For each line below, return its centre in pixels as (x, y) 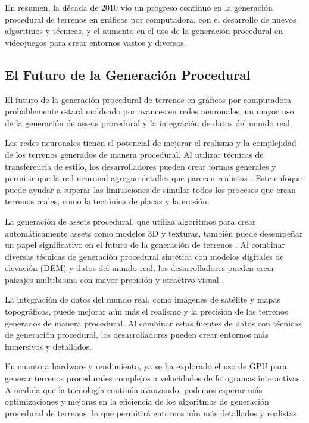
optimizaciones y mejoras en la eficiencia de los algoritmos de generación (137, 401)
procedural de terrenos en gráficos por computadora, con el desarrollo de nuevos (151, 19)
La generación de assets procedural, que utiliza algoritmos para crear (130, 221)
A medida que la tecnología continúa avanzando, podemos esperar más (134, 389)
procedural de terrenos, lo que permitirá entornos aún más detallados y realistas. (152, 413)
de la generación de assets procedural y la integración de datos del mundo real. (149, 122)
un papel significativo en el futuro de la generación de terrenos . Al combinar (145, 245)
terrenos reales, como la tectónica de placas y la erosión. (107, 201)
